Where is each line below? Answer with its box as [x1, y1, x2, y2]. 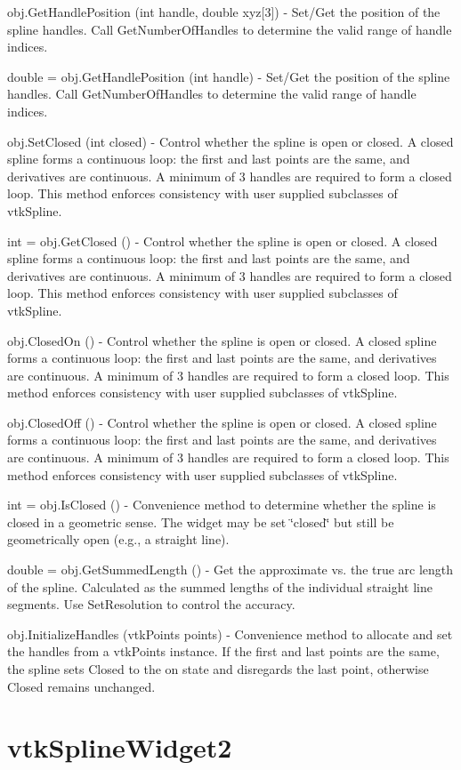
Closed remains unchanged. [7, 677, 156, 695]
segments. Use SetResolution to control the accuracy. [7, 595, 295, 614]
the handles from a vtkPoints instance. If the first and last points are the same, [7, 642, 440, 661]
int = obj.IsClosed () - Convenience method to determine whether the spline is [7, 495, 436, 514]
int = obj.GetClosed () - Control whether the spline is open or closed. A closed [7, 231, 438, 250]
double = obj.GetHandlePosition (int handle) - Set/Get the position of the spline [7, 67, 450, 85]
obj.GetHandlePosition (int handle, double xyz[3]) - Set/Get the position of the [7, 3, 441, 20]
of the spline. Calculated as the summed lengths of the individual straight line [7, 577, 433, 596]
